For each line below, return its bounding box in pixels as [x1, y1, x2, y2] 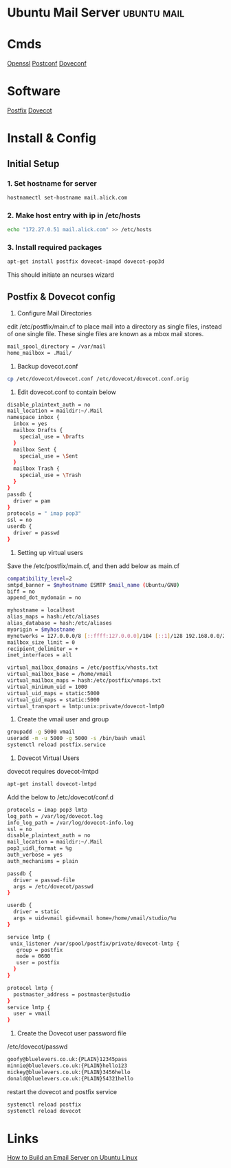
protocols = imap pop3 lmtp [7, 806, 88, 813]
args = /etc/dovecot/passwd [13, 883, 94, 890]
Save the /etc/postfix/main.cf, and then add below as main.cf [7, 561, 180, 570]
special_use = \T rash [19, 471, 81, 479]
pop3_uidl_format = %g [7, 845, 72, 852]
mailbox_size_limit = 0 [7, 639, 76, 646]
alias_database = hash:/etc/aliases [7, 620, 112, 627]
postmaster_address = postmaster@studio [13, 991, 131, 998]
